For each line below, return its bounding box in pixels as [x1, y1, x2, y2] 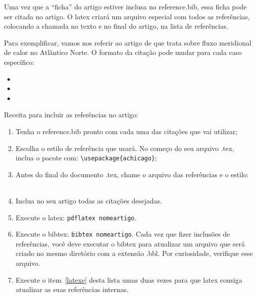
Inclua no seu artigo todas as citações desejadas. [15, 195, 162, 205]
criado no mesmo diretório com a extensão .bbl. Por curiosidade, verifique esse [15, 248, 253, 258]
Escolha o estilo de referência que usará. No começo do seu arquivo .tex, [15, 143, 235, 153]
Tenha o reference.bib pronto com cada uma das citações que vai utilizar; [15, 126, 238, 136]
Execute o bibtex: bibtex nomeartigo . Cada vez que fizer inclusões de [15, 229, 230, 239]
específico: [4, 56, 35, 67]
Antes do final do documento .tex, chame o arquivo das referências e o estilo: [15, 169, 249, 179]
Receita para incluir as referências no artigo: [4, 109, 138, 120]
